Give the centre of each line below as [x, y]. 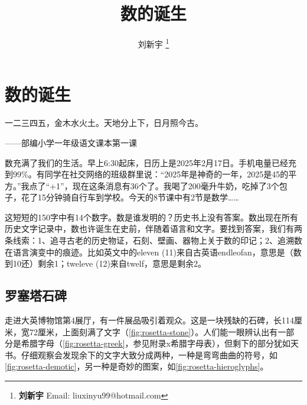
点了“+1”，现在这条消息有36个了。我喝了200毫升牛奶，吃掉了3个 [154, 185]
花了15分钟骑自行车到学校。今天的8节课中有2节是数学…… [130, 197]
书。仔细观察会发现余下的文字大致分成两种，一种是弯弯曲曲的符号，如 [141, 354]
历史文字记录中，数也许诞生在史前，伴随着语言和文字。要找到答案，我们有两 [153, 229]
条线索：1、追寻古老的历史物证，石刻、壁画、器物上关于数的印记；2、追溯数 [153, 240]
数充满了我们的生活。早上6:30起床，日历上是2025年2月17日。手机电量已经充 [151, 162]
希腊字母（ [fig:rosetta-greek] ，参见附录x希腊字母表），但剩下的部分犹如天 [160, 343]
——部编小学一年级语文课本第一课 [71, 142]
